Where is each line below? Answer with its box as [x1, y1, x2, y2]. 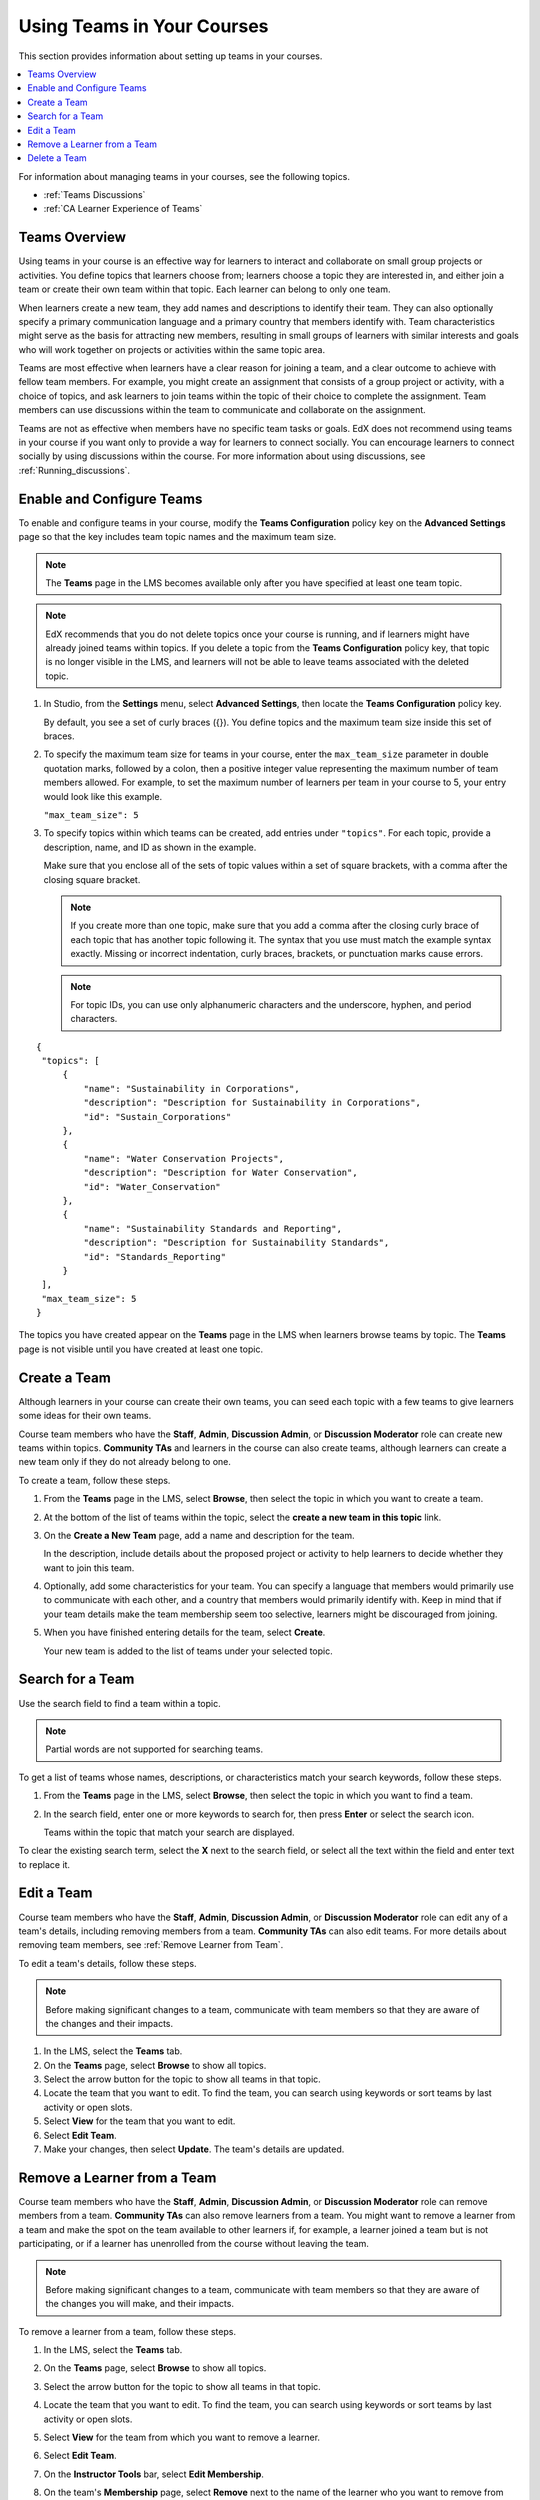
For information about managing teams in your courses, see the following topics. [18, 170, 350, 182]
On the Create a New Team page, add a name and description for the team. [43, 1529, 355, 1541]
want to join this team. [43, 1561, 135, 1574]
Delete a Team [27, 152, 87, 164]
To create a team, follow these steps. [18, 1474, 171, 1486]
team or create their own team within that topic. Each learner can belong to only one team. [18, 283, 391, 295]
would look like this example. [43, 790, 163, 802]
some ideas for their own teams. [18, 1410, 152, 1422]
